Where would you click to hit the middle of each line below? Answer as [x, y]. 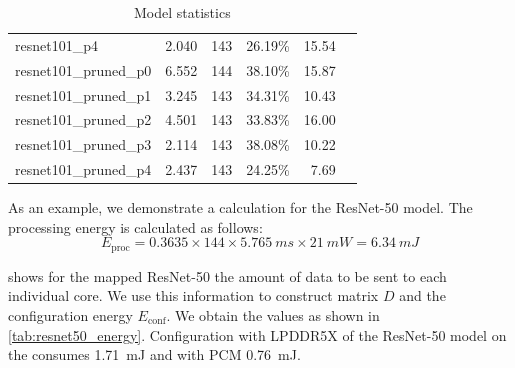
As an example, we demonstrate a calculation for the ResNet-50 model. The [240, 207]
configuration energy [70, 314]
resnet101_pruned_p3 [83, 144]
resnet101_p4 [56, 44]
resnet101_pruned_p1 [83, 94]
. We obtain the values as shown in [273, 314]
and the [422, 295]
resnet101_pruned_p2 [83, 119]
